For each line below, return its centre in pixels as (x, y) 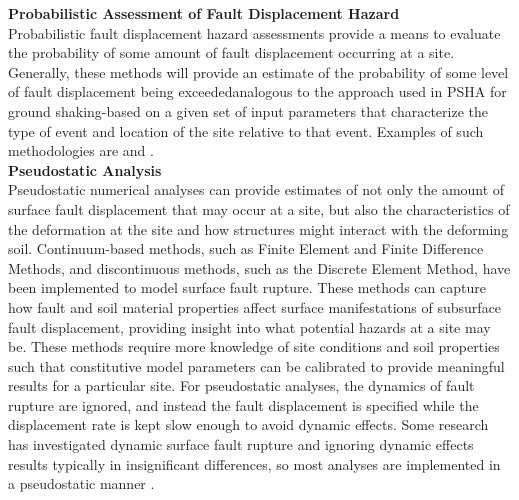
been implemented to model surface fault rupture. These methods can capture (247, 287)
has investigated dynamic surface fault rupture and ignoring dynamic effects (241, 444)
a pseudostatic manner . (81, 483)
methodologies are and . (81, 150)
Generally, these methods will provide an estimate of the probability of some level (258, 71)
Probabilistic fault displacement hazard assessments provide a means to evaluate (254, 32)
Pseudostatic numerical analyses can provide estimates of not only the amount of (256, 189)
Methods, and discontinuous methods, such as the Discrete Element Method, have (259, 267)
